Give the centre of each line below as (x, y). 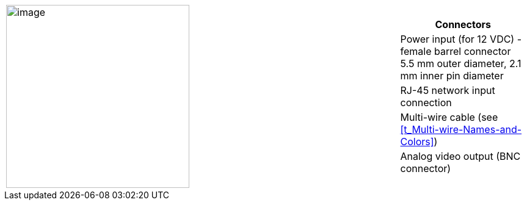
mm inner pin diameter (452, 76)
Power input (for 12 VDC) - (461, 39)
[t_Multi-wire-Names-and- (461, 129)
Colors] (417, 142)
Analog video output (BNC (460, 156)
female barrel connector (456, 51)
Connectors (463, 24)
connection (426, 103)
